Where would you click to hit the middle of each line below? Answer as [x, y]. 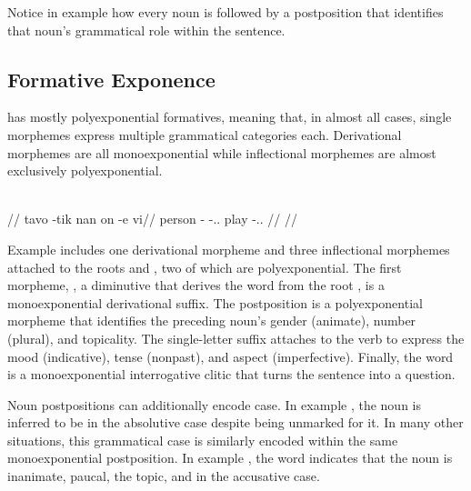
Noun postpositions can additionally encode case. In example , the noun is [215, 404]
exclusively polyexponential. [85, 170]
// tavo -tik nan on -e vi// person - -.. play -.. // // [152, 219]
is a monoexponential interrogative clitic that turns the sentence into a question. [231, 374]
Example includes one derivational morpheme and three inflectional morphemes [229, 249]
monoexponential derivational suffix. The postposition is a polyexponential [215, 302]
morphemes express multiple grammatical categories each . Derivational [205, 134]
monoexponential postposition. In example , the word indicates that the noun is [230, 458]
